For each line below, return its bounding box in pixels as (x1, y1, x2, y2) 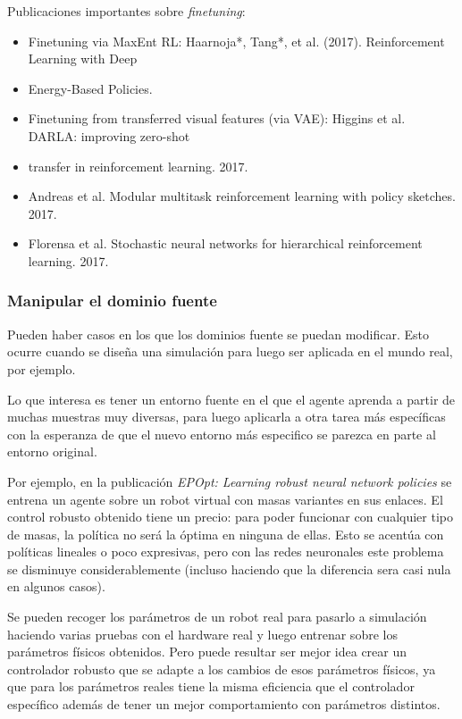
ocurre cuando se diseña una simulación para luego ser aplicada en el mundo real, (7, 342, 453, 361)
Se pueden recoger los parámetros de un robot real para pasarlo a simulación (7, 607, 427, 626)
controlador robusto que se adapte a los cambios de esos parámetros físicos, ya (7, 659, 436, 678)
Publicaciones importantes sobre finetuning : (7, 2, 246, 20)
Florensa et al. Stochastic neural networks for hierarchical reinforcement (28, 234, 423, 253)
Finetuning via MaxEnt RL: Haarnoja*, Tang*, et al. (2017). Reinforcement (28, 31, 445, 50)
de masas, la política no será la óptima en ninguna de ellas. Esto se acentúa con (7, 524, 444, 543)
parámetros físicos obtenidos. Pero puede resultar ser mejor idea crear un (7, 642, 407, 661)
